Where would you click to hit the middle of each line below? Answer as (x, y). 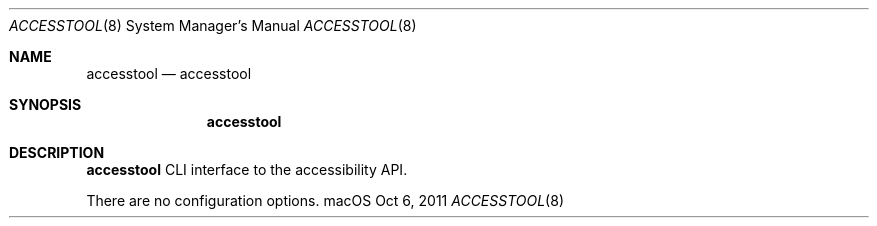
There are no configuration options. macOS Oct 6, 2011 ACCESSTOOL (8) (325, 200)
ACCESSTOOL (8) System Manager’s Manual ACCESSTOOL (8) (213, 25)
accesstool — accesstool (169, 73)
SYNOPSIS (45, 104)
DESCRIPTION (57, 152)
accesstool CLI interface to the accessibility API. (247, 169)
